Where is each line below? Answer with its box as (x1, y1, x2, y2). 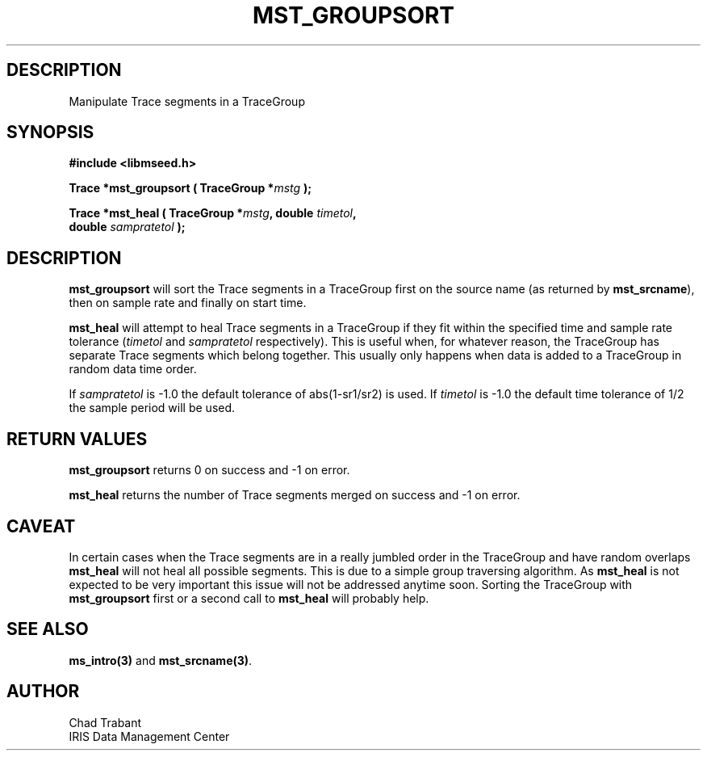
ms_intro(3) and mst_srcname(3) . (69, 653, 253, 667)
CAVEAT (6, 515, 76, 536)
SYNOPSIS (6, 122, 94, 143)
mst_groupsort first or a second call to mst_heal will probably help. (69, 591, 429, 605)
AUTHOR (6, 681, 80, 702)
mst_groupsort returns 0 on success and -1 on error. (69, 463, 350, 477)
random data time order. (69, 362, 197, 376)
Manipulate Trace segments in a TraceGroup (69, 94, 305, 108)
